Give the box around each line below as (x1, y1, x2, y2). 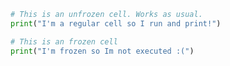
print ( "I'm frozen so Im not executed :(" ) (10, 46, 195, 56)
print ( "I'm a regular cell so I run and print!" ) (10, 18, 222, 29)
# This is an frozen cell (10, 36, 118, 47)
